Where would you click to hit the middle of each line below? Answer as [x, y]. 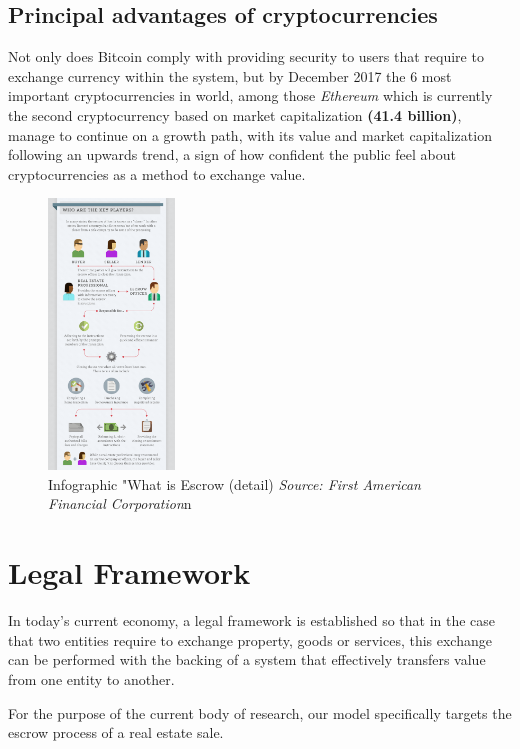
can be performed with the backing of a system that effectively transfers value [247, 659]
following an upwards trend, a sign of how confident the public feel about [232, 154]
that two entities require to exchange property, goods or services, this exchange [250, 639]
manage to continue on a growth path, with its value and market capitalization [250, 134]
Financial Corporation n [120, 503]
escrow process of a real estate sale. [116, 732]
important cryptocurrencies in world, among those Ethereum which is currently [250, 95]
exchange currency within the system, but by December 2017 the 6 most [230, 75]
